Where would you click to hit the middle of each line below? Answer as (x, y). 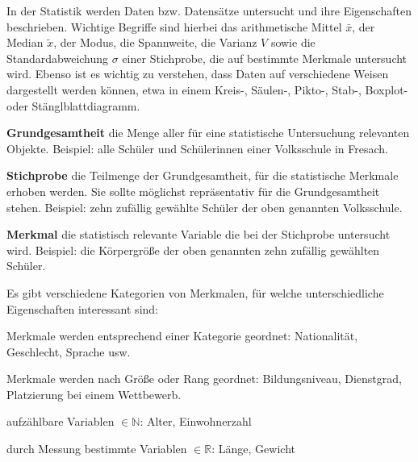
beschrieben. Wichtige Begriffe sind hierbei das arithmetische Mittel (174, 26)
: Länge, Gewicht (253, 449)
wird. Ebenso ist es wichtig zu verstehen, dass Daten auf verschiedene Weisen (198, 74)
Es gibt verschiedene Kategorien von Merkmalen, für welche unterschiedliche (195, 292)
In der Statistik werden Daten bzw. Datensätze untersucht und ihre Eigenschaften (209, 10)
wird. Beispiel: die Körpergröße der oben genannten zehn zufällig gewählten (193, 250)
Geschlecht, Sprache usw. (69, 351)
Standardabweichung (58, 58)
